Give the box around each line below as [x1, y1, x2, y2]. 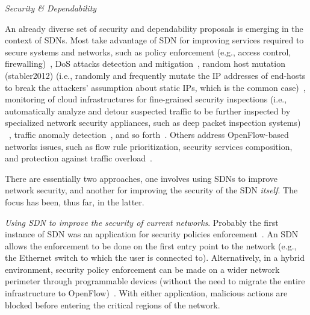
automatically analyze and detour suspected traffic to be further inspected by [5, 104, 291, 117]
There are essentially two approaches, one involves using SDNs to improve [5, 172, 278, 184]
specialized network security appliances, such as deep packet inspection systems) [5, 116, 301, 129]
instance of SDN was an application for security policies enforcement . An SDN [5, 228, 299, 240]
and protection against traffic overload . [5, 152, 152, 164]
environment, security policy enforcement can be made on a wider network [5, 263, 280, 275]
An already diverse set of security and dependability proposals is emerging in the [5, 22, 303, 34]
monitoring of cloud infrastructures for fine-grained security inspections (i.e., [5, 93, 287, 105]
